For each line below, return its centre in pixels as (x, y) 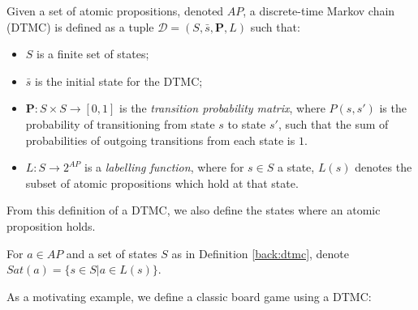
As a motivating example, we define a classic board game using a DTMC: (189, 296)
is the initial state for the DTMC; (119, 81)
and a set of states (112, 253)
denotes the (384, 167)
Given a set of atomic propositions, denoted (115, 11)
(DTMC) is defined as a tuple (80, 26)
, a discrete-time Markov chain (319, 11)
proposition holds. (51, 225)
